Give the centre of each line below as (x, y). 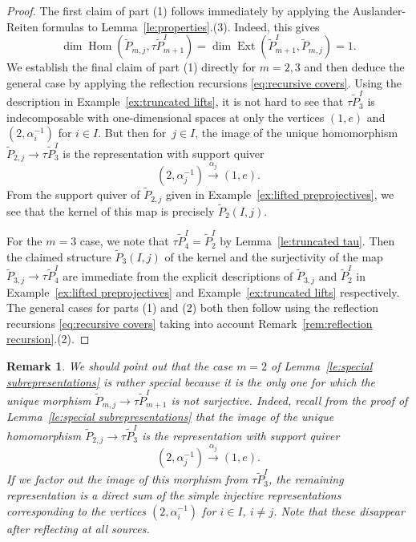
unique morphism (49, 400)
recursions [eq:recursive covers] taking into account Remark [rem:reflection (190, 323)
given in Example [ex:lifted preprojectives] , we (280, 194)
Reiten (22, 26)
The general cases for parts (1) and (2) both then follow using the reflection (193, 307)
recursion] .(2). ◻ (48, 339)
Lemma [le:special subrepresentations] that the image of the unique (170, 417)
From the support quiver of (73, 194)
